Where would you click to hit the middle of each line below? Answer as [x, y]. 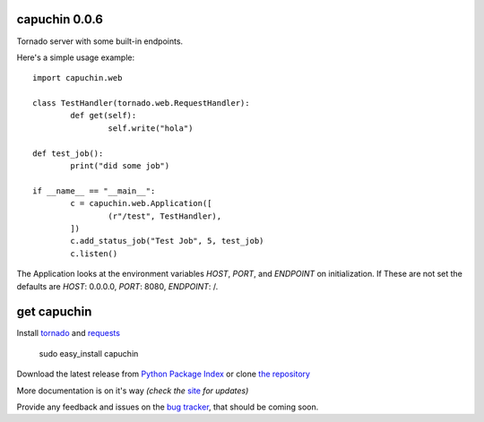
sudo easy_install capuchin [89, 353]
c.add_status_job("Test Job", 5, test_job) [167, 241]
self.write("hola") [151, 128]
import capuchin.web [78, 78]
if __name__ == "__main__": [94, 191]
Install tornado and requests [69, 333]
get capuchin [54, 312]
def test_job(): [68, 153]
